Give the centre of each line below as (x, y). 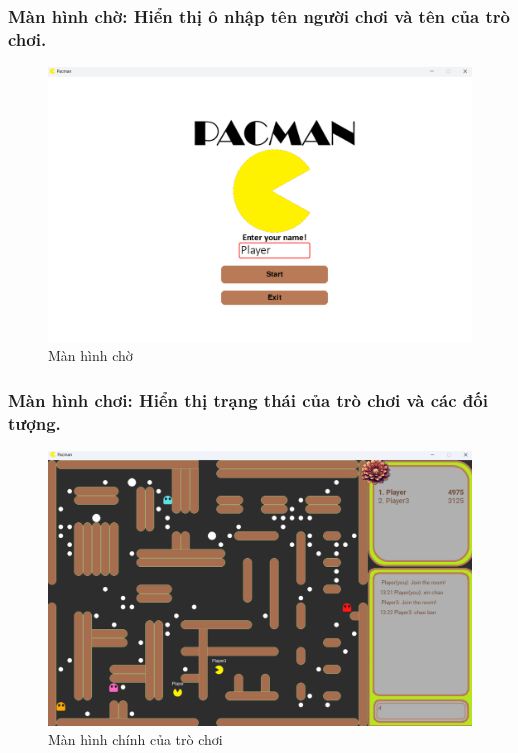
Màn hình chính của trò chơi (135, 739)
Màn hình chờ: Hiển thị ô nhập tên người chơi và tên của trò (259, 15)
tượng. (34, 422)
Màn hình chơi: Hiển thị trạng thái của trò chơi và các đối (248, 399)
